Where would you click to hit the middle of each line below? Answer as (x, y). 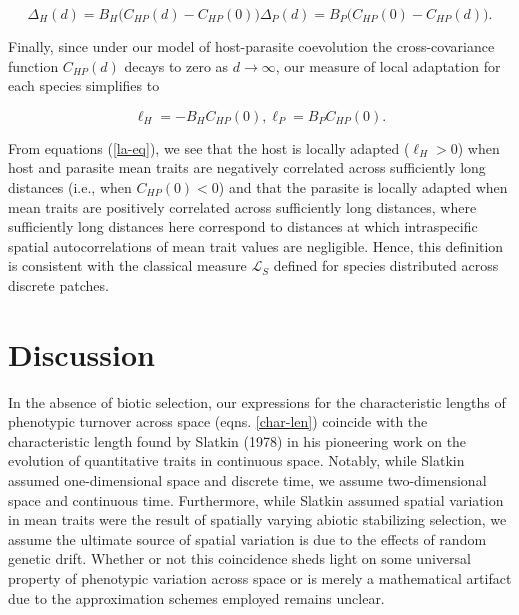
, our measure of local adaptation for (388, 65)
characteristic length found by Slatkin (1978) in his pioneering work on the (237, 440)
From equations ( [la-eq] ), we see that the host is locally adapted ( (209, 147)
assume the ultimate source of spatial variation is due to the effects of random (247, 538)
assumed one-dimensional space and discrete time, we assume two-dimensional (247, 480)
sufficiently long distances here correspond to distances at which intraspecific (243, 226)
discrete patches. (58, 284)
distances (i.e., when (70, 186)
